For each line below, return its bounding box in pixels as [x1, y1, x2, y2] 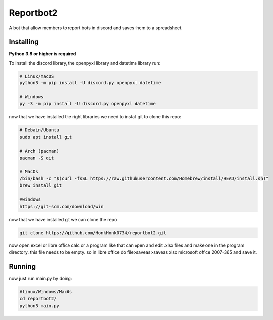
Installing [9, 38, 39, 46]
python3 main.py [19, 303, 60, 308]
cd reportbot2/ [19, 296, 57, 302]
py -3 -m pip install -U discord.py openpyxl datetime [19, 101, 156, 107]
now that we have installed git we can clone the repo [9, 216, 117, 222]
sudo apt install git [19, 134, 72, 140]
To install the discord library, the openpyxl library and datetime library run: [9, 60, 161, 66]
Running [9, 262, 36, 271]
